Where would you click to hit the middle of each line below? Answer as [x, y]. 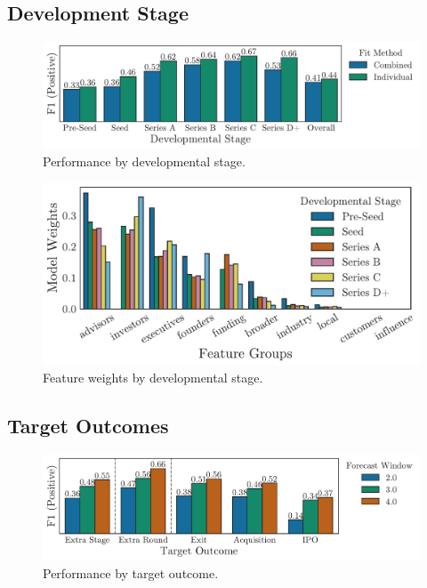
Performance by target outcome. [131, 572]
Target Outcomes [88, 426]
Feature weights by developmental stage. [153, 378]
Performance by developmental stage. [144, 161]
